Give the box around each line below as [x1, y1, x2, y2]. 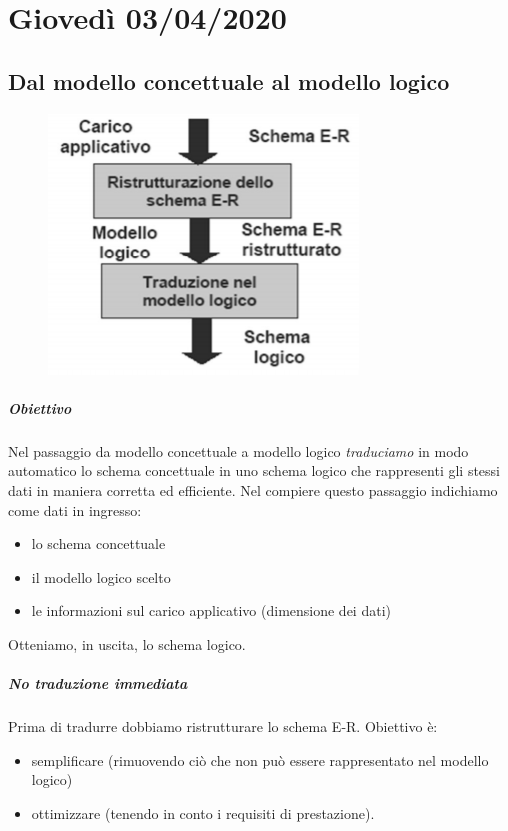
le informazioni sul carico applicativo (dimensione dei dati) [31, 600, 391, 621]
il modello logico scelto [31, 566, 171, 587]
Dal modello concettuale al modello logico [8, 65, 450, 96]
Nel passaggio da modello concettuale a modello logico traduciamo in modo [8, 440, 469, 461]
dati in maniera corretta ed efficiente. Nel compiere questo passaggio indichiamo [8, 479, 498, 500]
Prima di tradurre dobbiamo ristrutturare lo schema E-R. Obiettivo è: [8, 716, 438, 737]
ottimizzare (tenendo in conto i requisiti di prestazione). [31, 802, 375, 823]
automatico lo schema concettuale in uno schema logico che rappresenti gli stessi [8, 460, 501, 481]
